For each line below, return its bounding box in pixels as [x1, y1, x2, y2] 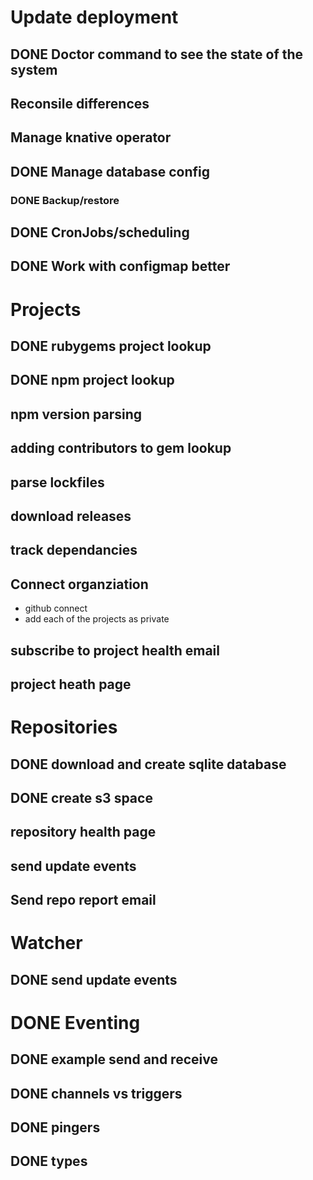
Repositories [10, 716, 118, 739]
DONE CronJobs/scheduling [10, 224, 190, 241]
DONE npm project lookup [10, 372, 175, 389]
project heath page [10, 676, 132, 693]
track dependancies [10, 542, 138, 559]
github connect [24, 602, 88, 615]
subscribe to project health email [10, 642, 220, 659]
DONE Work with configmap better [10, 258, 231, 275]
